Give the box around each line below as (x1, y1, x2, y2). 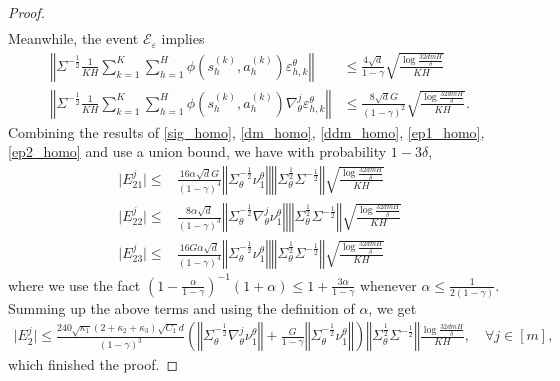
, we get (368, 297, 417, 318)
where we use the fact (8, 274, 141, 295)
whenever (359, 274, 417, 295)
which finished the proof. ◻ (8, 354, 179, 375)
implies (161, 28, 205, 49)
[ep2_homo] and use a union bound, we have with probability (8, 141, 387, 162)
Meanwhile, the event (8, 28, 139, 49)
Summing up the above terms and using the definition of (8, 297, 355, 318)
